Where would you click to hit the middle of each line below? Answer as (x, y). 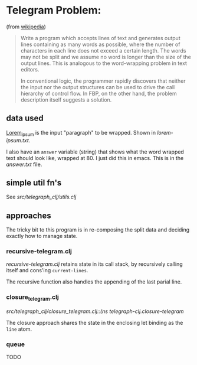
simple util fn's (34, 183)
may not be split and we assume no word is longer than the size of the (106, 57)
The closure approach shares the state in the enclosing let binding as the (95, 323)
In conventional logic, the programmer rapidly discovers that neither (103, 81)
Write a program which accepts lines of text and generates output (101, 38)
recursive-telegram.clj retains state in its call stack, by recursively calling (94, 264)
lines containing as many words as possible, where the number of (100, 44)
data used (25, 118)
